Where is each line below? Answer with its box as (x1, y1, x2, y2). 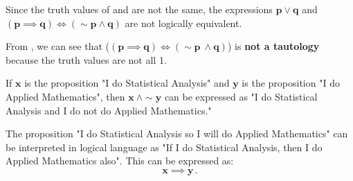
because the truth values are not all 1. (6, 52, 167, 67)
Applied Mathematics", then (6, 89, 125, 103)
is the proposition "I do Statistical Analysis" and (24, 76, 230, 90)
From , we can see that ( (6, 39, 109, 53)
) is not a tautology (227, 39, 320, 53)
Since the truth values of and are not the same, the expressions (6, 2, 273, 16)
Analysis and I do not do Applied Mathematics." (6, 103, 212, 117)
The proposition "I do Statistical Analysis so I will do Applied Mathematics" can (6, 126, 348, 141)
